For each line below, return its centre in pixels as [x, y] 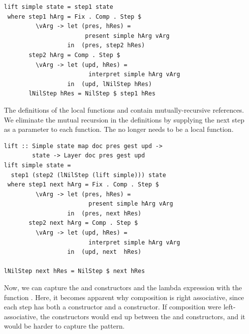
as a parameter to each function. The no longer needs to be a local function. [119, 129]
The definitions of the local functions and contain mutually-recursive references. [124, 109]
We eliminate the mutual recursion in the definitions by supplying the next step [124, 119]
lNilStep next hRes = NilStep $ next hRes [75, 271]
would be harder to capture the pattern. [64, 326]
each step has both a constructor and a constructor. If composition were [113, 307]
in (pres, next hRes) [104, 213]
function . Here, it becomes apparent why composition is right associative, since [124, 297]
